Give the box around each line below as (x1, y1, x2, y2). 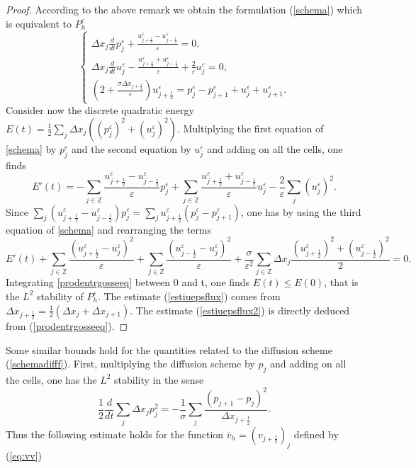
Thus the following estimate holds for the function (6, 426, 224, 441)
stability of (37, 288, 84, 303)
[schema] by (6, 141, 57, 156)
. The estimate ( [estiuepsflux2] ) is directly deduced (130, 302, 350, 317)
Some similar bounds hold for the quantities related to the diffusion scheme (6, 342, 332, 357)
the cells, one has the (6, 372, 97, 387)
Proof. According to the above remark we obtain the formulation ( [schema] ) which (6, 2, 363, 16)
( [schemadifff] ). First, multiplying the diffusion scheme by (6, 356, 255, 371)
